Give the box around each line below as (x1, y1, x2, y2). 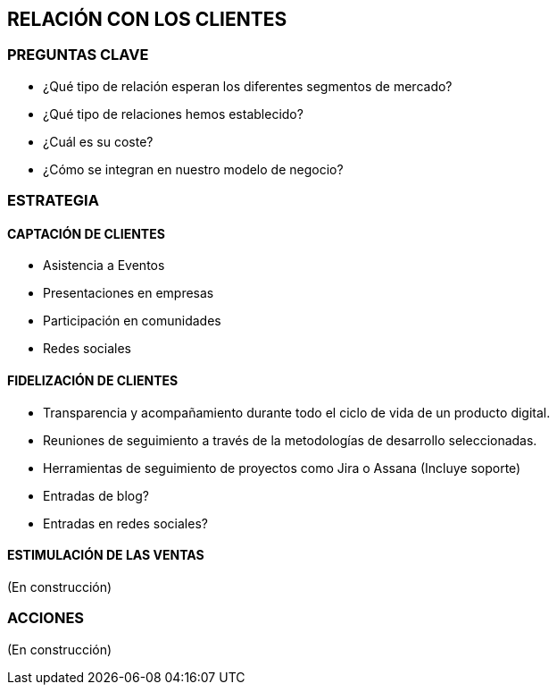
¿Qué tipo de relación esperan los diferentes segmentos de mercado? (43, 78, 453, 94)
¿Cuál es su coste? (43, 133, 154, 149)
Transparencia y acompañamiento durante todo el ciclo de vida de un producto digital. (43, 404, 551, 420)
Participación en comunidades (43, 313, 221, 329)
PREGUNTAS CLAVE (7, 46, 149, 64)
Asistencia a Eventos (43, 257, 165, 274)
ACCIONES (7, 609, 85, 628)
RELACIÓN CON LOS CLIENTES (7, 8, 287, 30)
